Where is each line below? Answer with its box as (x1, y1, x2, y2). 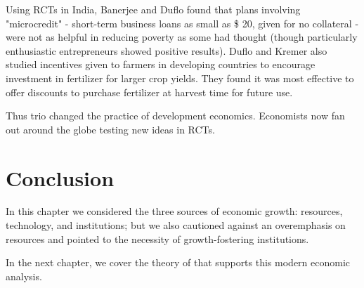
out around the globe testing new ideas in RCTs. (6, 122, 215, 136)
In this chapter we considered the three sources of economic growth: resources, (6, 204, 343, 218)
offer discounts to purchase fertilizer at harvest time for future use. (6, 84, 293, 99)
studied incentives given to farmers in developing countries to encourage (6, 57, 316, 72)
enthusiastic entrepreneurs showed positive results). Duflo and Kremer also (6, 43, 327, 58)
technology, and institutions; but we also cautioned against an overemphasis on (6, 218, 346, 233)
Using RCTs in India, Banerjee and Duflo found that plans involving (6, 2, 301, 16)
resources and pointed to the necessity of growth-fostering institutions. (6, 231, 309, 246)
